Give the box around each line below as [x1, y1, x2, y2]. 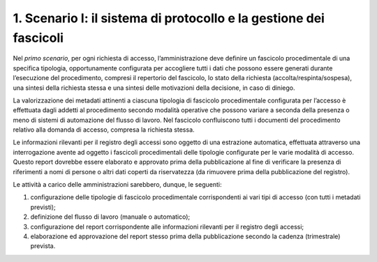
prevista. [30, 242, 56, 250]
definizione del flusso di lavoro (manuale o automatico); [30, 213, 191, 221]
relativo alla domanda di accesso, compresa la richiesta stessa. [13, 125, 195, 134]
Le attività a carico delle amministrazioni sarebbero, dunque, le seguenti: [13, 180, 222, 189]
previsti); [30, 203, 56, 211]
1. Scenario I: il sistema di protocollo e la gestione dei [13, 10, 325, 26]
